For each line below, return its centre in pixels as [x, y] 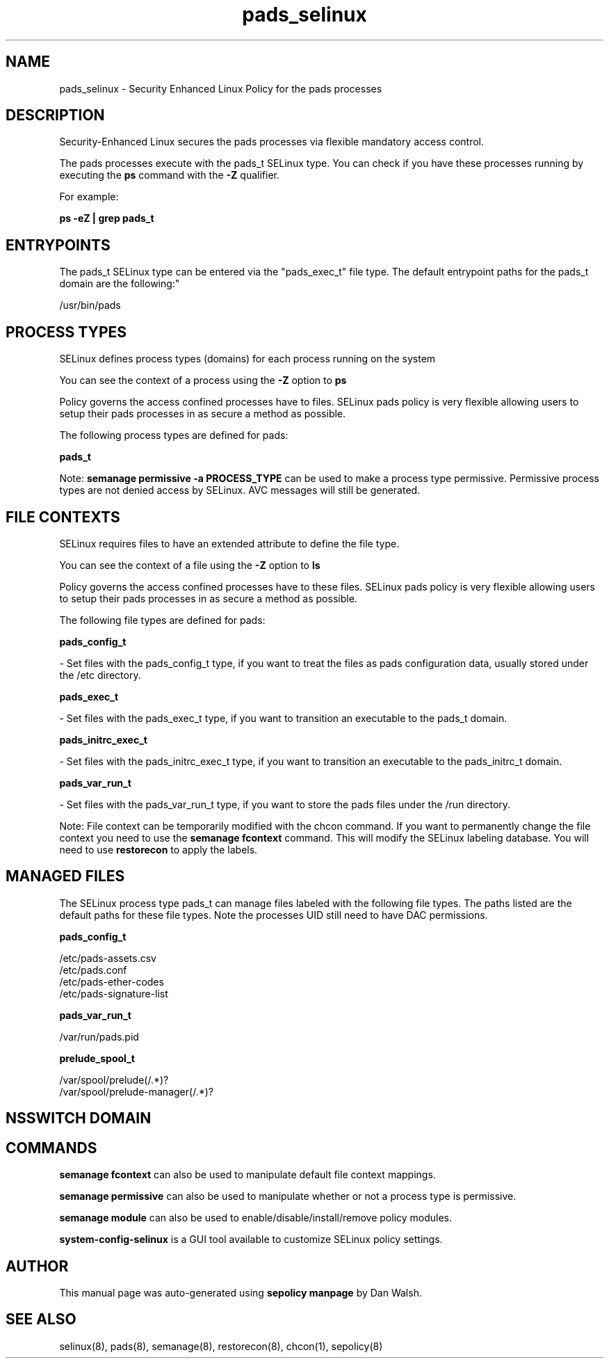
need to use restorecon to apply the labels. [159, 849]
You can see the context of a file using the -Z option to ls [190, 565]
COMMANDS [51, 1148]
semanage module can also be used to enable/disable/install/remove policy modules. [256, 1218]
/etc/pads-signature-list [114, 993]
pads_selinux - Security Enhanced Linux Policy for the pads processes [221, 88]
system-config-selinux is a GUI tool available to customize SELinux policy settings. [251, 1239]
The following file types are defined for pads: [162, 620]
